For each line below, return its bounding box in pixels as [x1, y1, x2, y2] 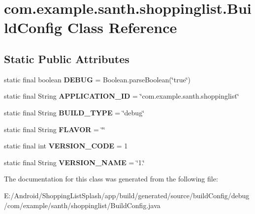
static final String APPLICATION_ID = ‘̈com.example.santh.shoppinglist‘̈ [4, 91, 239, 101]
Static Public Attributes [4, 51, 129, 66]
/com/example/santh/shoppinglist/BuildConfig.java [4, 200, 160, 210]
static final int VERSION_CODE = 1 [4, 141, 128, 151]
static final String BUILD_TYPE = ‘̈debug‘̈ [4, 107, 145, 117]
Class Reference [67, 17, 177, 37]
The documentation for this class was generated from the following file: [4, 174, 218, 184]
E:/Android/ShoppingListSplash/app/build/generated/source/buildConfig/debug [4, 190, 250, 200]
